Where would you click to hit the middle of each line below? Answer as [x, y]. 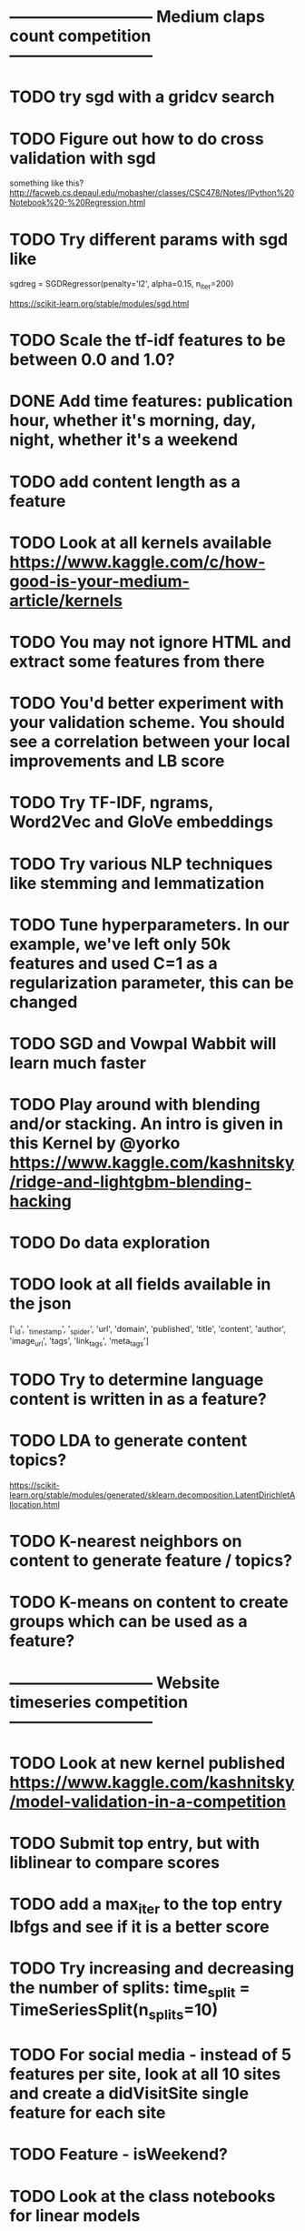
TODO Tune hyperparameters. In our [149, 924]
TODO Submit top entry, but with [135, 1843]
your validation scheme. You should [148, 723]
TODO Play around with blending [135, 1105]
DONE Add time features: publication [151, 401]
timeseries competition [99, 1702]
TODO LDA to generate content [128, 1441]
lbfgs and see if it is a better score [139, 1927]
